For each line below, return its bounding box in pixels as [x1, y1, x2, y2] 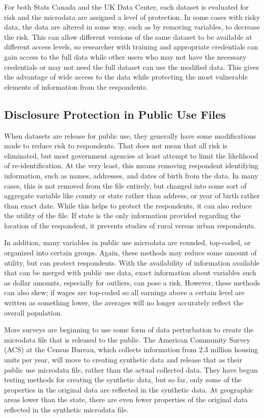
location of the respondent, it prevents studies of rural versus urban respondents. [4, 220, 256, 230]
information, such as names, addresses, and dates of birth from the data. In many [4, 170, 258, 180]
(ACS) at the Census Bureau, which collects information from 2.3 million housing [4, 344, 258, 355]
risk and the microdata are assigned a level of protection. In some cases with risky [4, 11, 260, 22]
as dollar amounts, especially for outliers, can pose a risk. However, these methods [4, 277, 260, 288]
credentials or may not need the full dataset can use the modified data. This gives [4, 61, 259, 72]
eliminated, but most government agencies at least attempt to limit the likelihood [4, 150, 258, 161]
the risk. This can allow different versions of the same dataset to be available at [4, 31, 252, 42]
